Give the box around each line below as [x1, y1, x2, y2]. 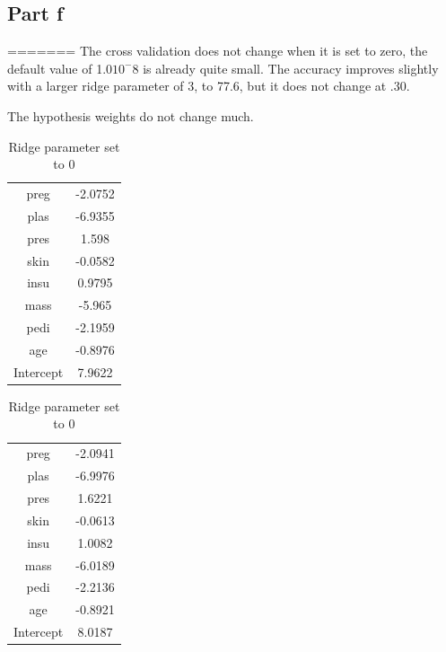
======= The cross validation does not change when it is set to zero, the [7, 41, 428, 60]
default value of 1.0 [7, 58, 113, 77]
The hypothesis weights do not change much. [7, 106, 254, 125]
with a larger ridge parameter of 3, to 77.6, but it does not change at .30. [7, 76, 410, 95]
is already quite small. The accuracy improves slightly [143, 58, 439, 77]
